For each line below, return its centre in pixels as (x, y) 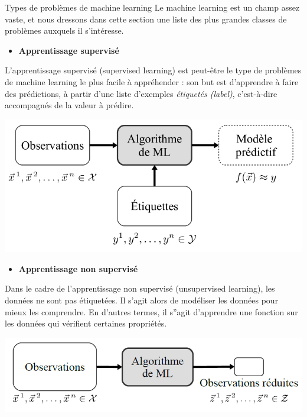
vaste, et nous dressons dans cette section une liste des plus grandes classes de (146, 19)
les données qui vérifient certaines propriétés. (86, 323)
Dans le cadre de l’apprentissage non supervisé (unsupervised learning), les (140, 288)
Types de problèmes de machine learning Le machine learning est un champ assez (152, 7)
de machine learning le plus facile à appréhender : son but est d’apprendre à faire (152, 81)
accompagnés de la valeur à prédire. (69, 105)
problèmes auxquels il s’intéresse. (64, 30)
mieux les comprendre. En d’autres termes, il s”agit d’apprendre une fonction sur (151, 311)
